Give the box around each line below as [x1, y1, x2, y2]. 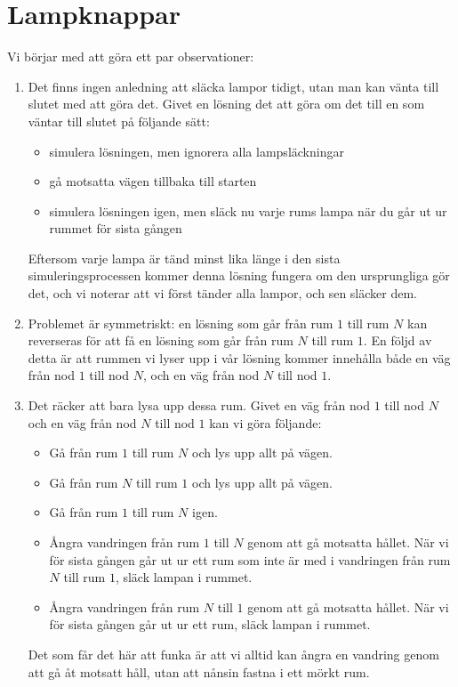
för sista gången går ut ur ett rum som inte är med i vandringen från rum [49, 550, 451, 569]
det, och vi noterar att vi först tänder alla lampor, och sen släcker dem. [28, 284, 417, 303]
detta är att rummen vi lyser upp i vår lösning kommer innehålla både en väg [28, 348, 451, 367]
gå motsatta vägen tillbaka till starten [49, 172, 257, 190]
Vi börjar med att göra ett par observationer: [7, 47, 254, 66]
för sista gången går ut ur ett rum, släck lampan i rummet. [49, 615, 371, 634]
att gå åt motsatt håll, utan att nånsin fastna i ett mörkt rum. [28, 662, 370, 681]
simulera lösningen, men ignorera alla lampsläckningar [49, 141, 344, 160]
